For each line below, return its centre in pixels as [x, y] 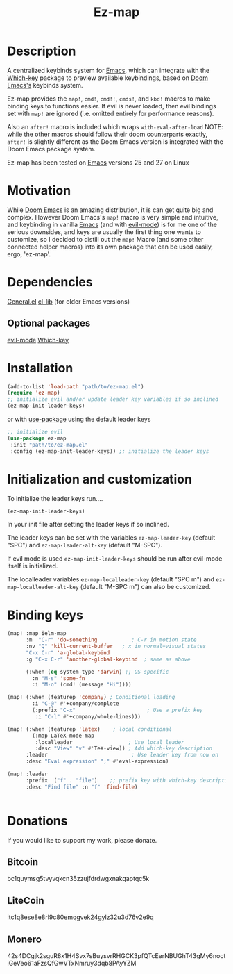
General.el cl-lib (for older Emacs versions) [69, 301]
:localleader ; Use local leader [110, 742]
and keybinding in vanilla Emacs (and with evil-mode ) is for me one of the [112, 224]
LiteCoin [26, 900]
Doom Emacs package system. [51, 149]
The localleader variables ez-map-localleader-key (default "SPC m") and [111, 579]
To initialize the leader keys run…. [55, 498]
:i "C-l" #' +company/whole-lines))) [88, 716]
